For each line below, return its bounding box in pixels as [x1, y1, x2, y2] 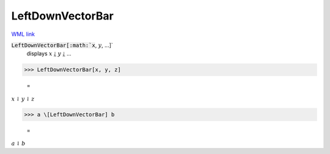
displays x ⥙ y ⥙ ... [26, 50, 71, 57]
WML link [11, 30, 35, 38]
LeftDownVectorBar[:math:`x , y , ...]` [11, 41, 113, 49]
